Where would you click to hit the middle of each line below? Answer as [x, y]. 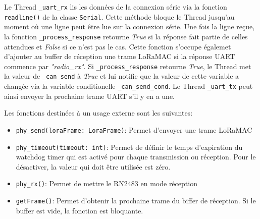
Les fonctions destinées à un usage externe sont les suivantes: [98, 113]
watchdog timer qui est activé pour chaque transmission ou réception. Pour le [136, 157]
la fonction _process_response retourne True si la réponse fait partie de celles [126, 36]
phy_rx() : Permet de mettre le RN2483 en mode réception [107, 183]
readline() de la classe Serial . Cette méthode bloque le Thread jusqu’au [119, 16]
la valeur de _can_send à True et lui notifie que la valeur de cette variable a [122, 76]
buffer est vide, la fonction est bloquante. [80, 210]
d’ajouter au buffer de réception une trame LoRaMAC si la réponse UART [120, 56]
